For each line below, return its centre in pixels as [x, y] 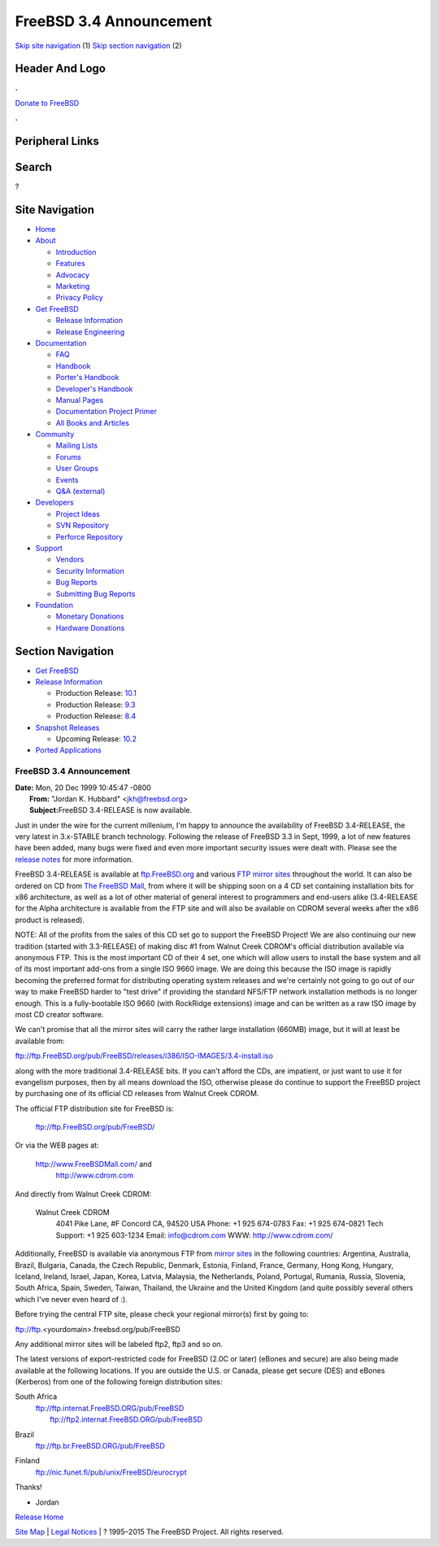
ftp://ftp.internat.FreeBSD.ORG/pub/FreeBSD [110, 1408]
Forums [68, 457]
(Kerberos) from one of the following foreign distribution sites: [119, 1382]
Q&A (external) [80, 492]
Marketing [73, 286]
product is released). [50, 920]
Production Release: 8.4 [96, 716]
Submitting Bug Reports [96, 593]
